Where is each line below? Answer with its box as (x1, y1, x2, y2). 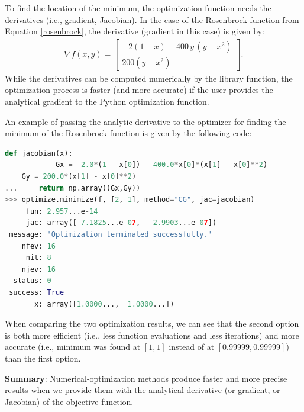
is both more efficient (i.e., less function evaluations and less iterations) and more (5, 329, 299, 341)
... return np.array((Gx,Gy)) (5, 184, 141, 192)
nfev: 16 (21, 242, 56, 250)
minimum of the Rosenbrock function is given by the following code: (5, 127, 252, 139)
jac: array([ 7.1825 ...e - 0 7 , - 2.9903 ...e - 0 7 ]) (25, 218, 217, 227)
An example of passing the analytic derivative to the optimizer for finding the (5, 115, 286, 127)
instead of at (169, 340, 215, 353)
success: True (9, 288, 64, 297)
